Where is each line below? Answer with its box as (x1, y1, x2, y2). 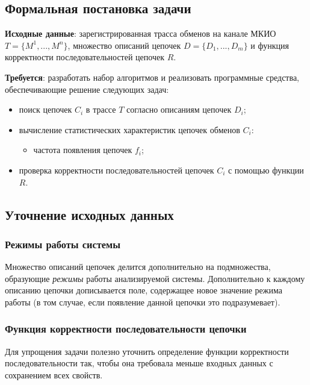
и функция (250, 39, 289, 51)
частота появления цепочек (33, 143, 132, 156)
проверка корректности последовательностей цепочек (19, 163, 214, 176)
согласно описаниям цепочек (126, 103, 232, 116)
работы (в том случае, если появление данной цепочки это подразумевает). (5, 295, 281, 308)
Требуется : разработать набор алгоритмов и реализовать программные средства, (5, 70, 300, 83)
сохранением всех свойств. (5, 368, 103, 381)
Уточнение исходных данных (5, 205, 174, 224)
